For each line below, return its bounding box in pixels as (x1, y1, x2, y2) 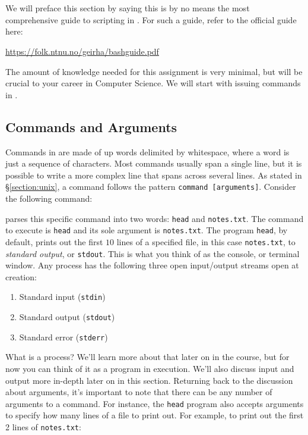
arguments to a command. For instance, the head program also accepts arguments (5, 397, 304, 409)
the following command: (5, 192, 93, 204)
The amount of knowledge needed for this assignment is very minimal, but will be (5, 65, 303, 77)
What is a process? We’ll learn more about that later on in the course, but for (5, 350, 290, 363)
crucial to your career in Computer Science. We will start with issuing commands (5, 77, 301, 89)
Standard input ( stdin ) (19, 290, 106, 303)
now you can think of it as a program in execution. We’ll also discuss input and (5, 362, 294, 374)
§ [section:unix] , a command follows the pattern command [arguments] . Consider (5, 180, 296, 193)
